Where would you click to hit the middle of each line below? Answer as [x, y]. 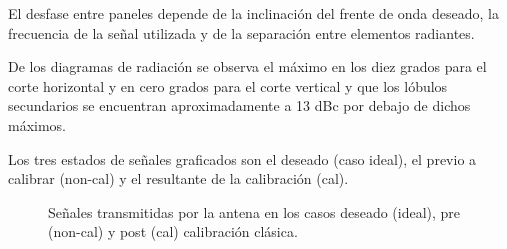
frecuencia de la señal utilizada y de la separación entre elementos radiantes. [241, 32]
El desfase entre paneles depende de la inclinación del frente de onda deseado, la [253, 13]
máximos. [37, 124]
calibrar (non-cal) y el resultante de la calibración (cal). [178, 178]
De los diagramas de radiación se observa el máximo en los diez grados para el [247, 66]
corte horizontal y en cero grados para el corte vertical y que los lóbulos [228, 85]
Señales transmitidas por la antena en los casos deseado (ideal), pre [254, 211]
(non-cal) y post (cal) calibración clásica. [173, 231]
